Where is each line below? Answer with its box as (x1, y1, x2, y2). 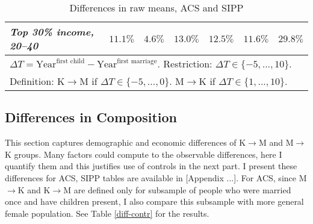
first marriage (117, 58, 157, 64)
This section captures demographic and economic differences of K (5, 136, 246, 149)
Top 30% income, (10, 25, 94, 39)
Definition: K (10, 74, 65, 88)
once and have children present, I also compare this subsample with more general (5, 195, 304, 208)
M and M (258, 136, 294, 149)
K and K (17, 183, 51, 196)
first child (56, 58, 85, 64)
